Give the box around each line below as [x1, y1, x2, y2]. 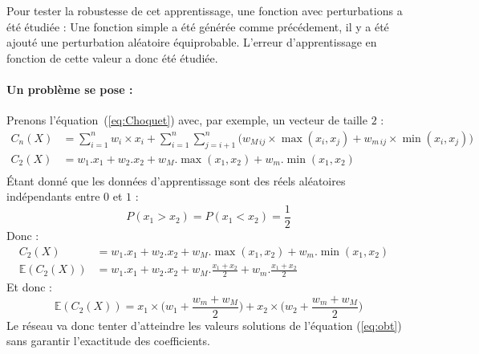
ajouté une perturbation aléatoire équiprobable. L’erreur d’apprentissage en [6, 34, 377, 51]
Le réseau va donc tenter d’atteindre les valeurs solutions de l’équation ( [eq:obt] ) [6, 316, 402, 333]
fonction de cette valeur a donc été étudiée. [6, 49, 218, 66]
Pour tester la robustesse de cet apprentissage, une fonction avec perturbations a [6, 2, 403, 18]
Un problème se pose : [6, 80, 133, 97]
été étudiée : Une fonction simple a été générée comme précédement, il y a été [6, 18, 389, 35]
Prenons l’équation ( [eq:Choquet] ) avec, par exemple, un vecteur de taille [6, 112, 367, 128]
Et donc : [6, 279, 52, 295]
